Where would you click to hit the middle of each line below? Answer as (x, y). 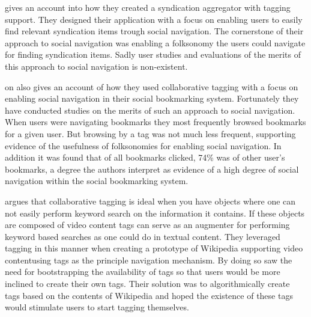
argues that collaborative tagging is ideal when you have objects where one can (150, 201)
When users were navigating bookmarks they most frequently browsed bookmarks (155, 122)
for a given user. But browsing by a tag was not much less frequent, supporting (150, 133)
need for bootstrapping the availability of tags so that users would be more (143, 272)
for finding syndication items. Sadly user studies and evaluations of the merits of (153, 54)
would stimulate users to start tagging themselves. (97, 307)
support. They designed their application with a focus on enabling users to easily (154, 19)
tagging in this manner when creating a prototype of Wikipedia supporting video (154, 248)
